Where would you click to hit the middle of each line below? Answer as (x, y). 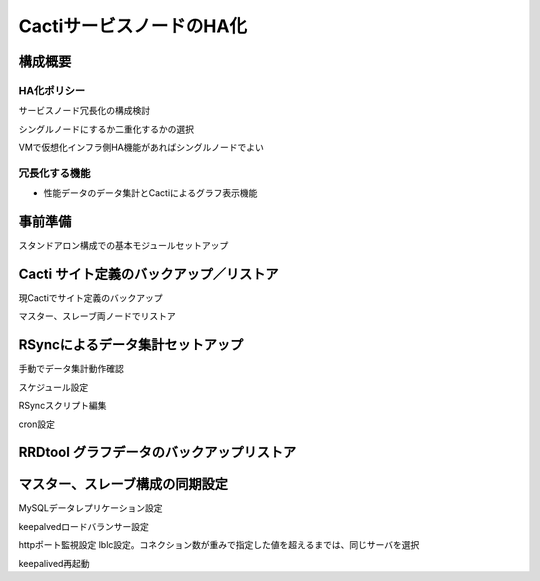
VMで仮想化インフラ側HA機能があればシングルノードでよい (141, 147)
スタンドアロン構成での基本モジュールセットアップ (123, 246)
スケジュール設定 (53, 387)
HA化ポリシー (52, 90)
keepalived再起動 (54, 563)
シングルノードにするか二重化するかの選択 (106, 129)
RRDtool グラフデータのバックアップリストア (157, 452)
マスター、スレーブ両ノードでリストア (97, 316)
